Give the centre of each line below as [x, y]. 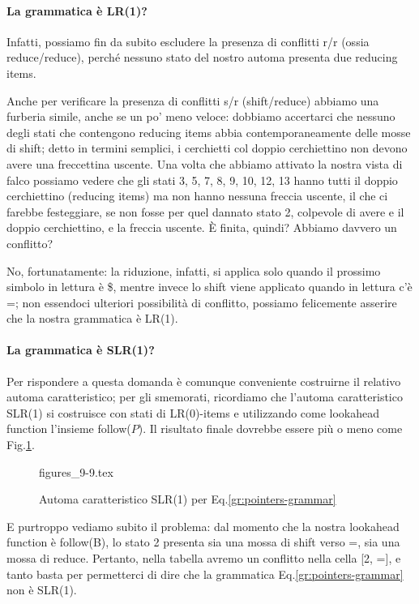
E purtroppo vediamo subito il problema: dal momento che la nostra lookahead [203, 526]
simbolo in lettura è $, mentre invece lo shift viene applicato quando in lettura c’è [209, 287]
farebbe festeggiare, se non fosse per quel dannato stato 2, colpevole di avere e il [205, 211]
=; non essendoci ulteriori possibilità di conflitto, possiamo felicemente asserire [202, 302]
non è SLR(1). [42, 590]
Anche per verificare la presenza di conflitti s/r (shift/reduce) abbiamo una [193, 100]
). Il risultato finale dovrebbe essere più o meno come [270, 428]
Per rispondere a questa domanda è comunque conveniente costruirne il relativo [204, 381]
